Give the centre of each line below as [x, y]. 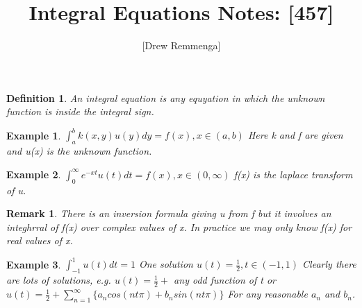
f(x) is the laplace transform [293, 174]
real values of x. [40, 240]
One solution [166, 264]
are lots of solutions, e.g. [59, 280]
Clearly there [329, 264]
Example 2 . [34, 174]
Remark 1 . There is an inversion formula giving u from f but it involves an [169, 213]
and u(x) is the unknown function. [79, 151]
